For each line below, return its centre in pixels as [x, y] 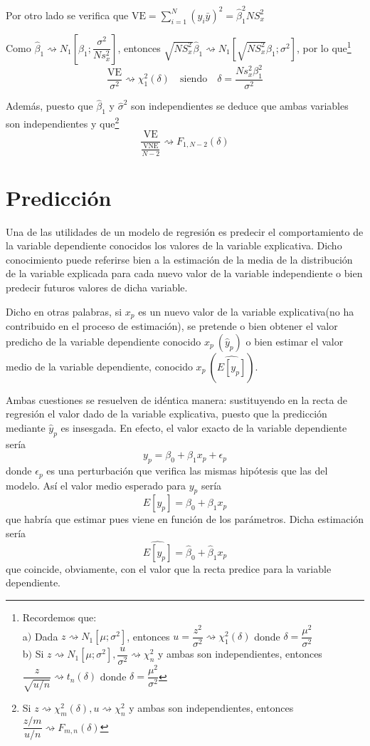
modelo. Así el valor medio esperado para [96, 485]
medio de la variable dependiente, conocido [99, 366]
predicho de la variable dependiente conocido [104, 341]
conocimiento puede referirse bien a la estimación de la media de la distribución [179, 259]
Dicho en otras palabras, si [64, 311]
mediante [26, 427]
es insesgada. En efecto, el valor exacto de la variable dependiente [204, 427]
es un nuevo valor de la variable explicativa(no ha [246, 311]
